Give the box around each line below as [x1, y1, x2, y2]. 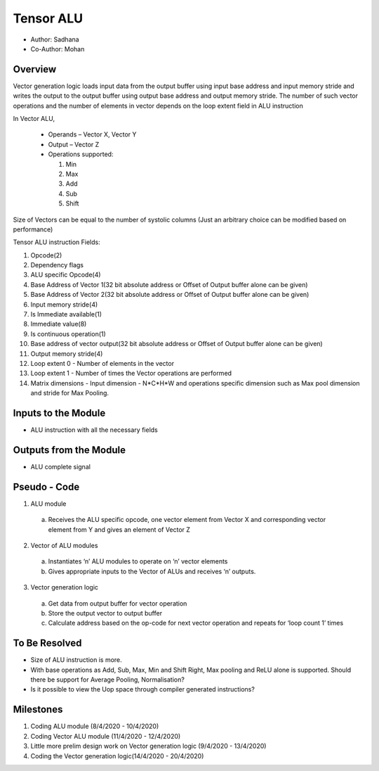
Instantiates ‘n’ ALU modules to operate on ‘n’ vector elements [48, 557, 228, 566]
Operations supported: [48, 150, 114, 158]
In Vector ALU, [13, 115, 55, 123]
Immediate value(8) [30, 320, 87, 329]
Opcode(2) [30, 250, 62, 260]
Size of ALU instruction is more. [30, 656, 122, 664]
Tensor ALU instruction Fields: [13, 238, 101, 246]
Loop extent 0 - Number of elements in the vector [30, 359, 175, 367]
